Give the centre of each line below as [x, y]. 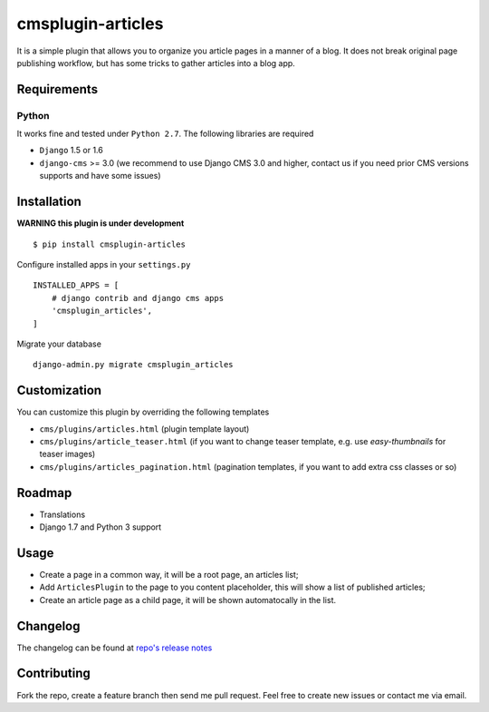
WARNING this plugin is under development [101, 223]
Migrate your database [59, 344]
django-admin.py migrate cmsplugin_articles [134, 365]
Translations [62, 514]
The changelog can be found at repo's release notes [115, 648]
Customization [59, 390]
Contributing [53, 673]
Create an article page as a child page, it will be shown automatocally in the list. [188, 600]
